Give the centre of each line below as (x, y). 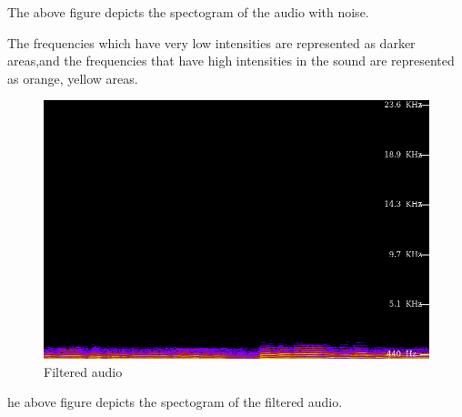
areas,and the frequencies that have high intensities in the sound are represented (231, 61)
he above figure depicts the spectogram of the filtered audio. (175, 402)
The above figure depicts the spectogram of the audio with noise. (188, 12)
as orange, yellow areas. (73, 78)
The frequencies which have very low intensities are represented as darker (211, 42)
